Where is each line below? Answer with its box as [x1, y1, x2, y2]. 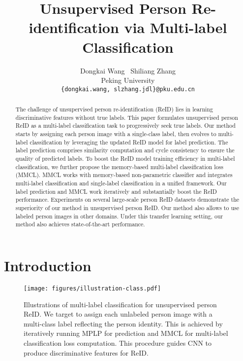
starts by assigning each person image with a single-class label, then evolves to [15, 130, 216, 138]
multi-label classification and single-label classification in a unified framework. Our [15, 179, 227, 187]
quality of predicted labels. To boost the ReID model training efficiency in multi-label [15, 154, 235, 163]
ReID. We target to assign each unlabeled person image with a [24, 309, 213, 319]
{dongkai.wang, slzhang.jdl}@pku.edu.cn [61, 85, 195, 93]
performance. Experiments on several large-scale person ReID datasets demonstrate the [15, 195, 240, 204]
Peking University [101, 75, 155, 85]
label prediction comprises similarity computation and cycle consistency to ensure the [15, 146, 235, 154]
